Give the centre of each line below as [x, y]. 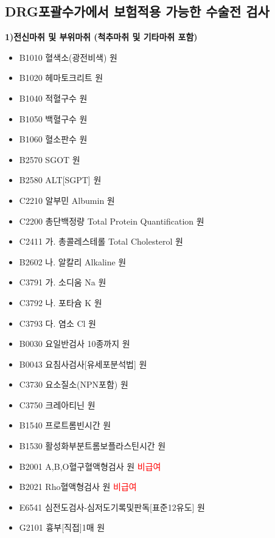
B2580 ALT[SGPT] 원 [60, 180]
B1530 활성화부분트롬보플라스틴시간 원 [92, 446]
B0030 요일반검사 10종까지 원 [75, 344]
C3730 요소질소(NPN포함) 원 [74, 384]
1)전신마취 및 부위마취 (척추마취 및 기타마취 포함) [101, 37]
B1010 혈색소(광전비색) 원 [68, 57]
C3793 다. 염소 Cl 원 [57, 323]
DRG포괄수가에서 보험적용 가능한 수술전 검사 [137, 11]
